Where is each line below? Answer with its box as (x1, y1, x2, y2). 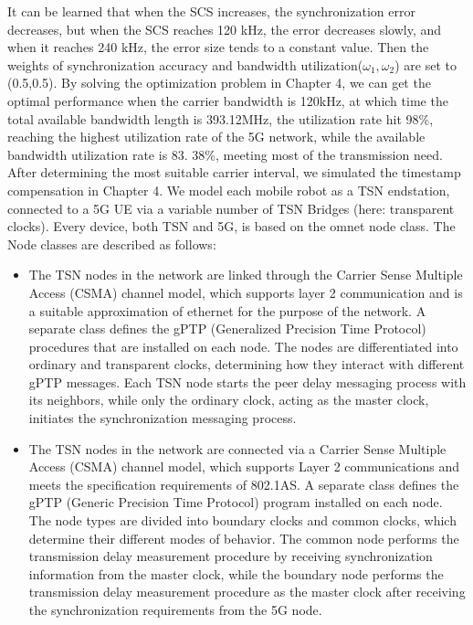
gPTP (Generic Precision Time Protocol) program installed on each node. (28, 493, 443, 512)
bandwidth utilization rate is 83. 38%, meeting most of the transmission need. (7, 144, 443, 164)
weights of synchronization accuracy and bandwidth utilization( (7, 55, 363, 74)
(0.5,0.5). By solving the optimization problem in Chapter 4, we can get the (7, 73, 431, 92)
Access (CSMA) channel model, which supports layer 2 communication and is (28, 282, 463, 302)
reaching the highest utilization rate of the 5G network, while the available (7, 127, 426, 146)
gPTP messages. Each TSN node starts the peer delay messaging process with (28, 372, 467, 391)
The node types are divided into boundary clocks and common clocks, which (28, 511, 457, 530)
